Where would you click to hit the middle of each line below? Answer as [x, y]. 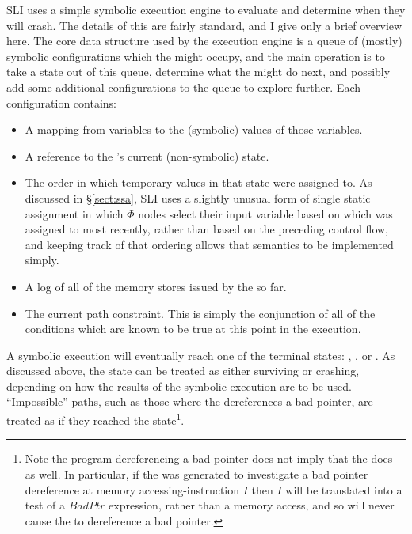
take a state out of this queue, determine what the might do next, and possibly [198, 72]
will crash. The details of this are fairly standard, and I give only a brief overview [204, 25]
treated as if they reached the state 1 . [95, 419]
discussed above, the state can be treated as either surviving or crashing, [183, 371]
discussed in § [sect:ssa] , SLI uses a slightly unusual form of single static [198, 197]
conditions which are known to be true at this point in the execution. [193, 329]
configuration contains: [61, 102]
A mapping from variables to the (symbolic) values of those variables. [194, 129]
